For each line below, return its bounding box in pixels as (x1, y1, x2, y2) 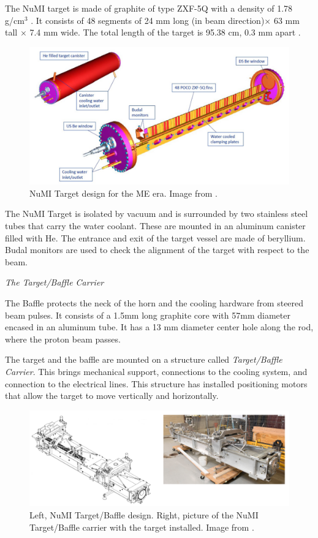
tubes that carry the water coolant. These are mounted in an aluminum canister (5, 219, 306, 232)
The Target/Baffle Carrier (5, 276, 104, 289)
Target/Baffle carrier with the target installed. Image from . (29, 520, 254, 533)
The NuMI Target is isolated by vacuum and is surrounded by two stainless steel (5, 207, 308, 220)
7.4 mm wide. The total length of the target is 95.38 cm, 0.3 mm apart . (29, 26, 301, 39)
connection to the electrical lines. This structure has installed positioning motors (5, 377, 308, 390)
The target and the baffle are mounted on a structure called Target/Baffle (5, 353, 282, 366)
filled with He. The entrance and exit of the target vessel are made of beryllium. (5, 231, 306, 244)
